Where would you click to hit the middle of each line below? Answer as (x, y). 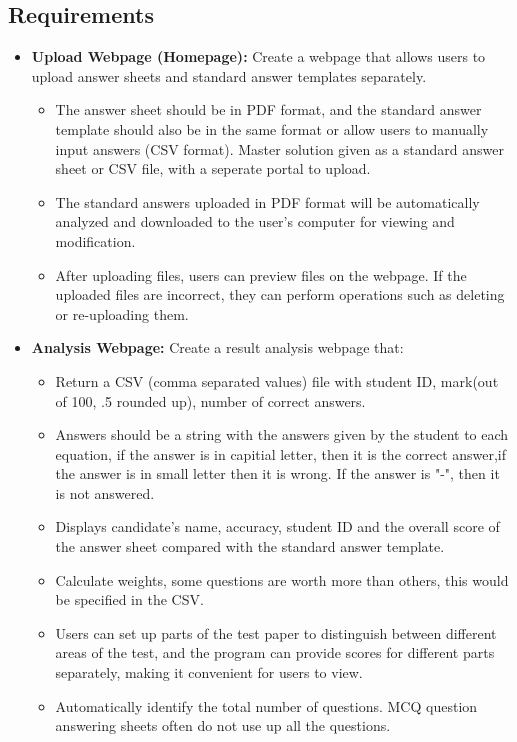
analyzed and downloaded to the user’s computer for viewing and (255, 221)
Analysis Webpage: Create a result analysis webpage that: (217, 347)
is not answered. (105, 492)
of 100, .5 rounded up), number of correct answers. (210, 400)
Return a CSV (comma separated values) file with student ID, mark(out (277, 380)
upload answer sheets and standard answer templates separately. (229, 75)
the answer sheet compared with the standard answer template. (250, 546)
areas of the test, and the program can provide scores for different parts (275, 652)
